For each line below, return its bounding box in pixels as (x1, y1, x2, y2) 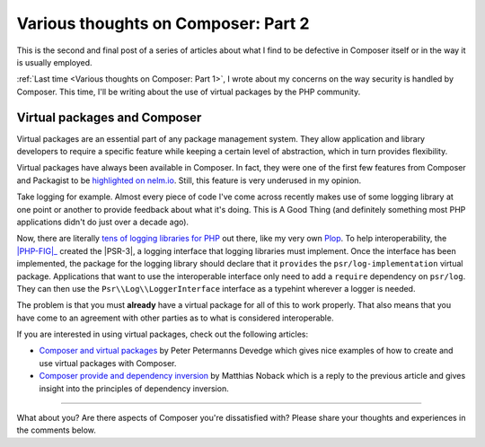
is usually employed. (16, 57, 93, 67)
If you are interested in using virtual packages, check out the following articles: (16, 329, 309, 340)
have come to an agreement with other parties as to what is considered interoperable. (16, 312, 334, 323)
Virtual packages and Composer (16, 110, 202, 125)
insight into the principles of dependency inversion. (39, 382, 229, 394)
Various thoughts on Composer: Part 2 (16, 13, 310, 33)
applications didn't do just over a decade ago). (16, 216, 189, 227)
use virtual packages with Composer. (39, 357, 177, 368)
